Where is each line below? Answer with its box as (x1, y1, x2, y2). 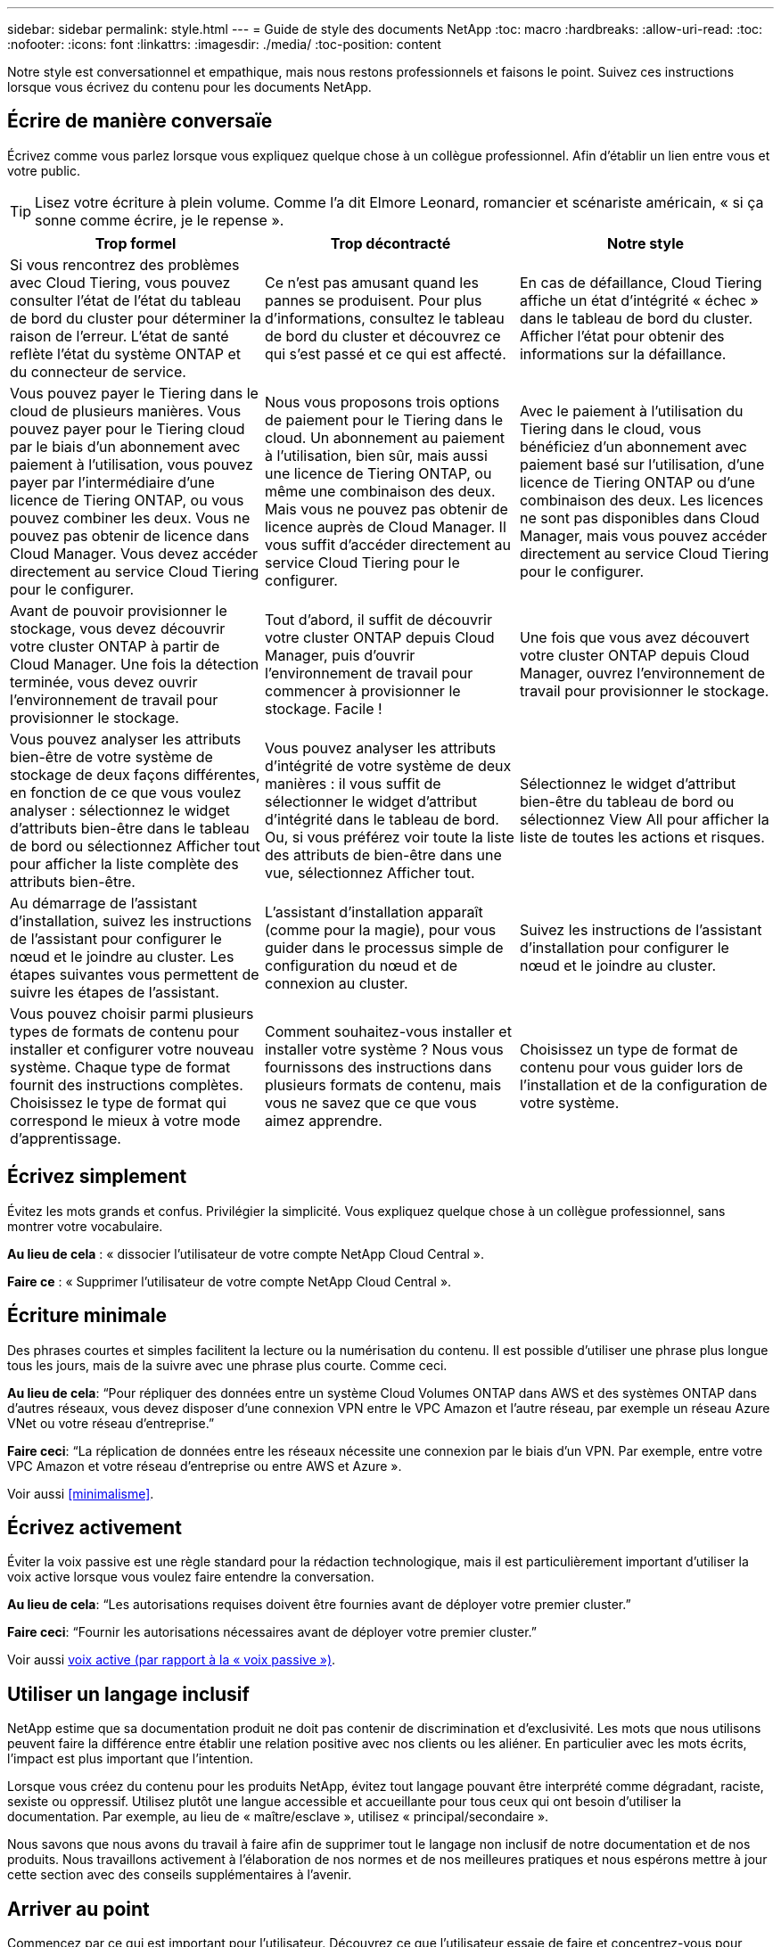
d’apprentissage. (10, 1129, 121, 1147)
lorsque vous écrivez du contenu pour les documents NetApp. (7, 79, 372, 94)
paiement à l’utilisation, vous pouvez (10, 455, 253, 473)
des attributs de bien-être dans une (264, 845, 502, 864)
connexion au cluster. (264, 974, 408, 992)
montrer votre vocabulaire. (7, 1218, 163, 1234)
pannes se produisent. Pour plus (264, 291, 482, 309)
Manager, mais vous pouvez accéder (519, 526, 768, 545)
